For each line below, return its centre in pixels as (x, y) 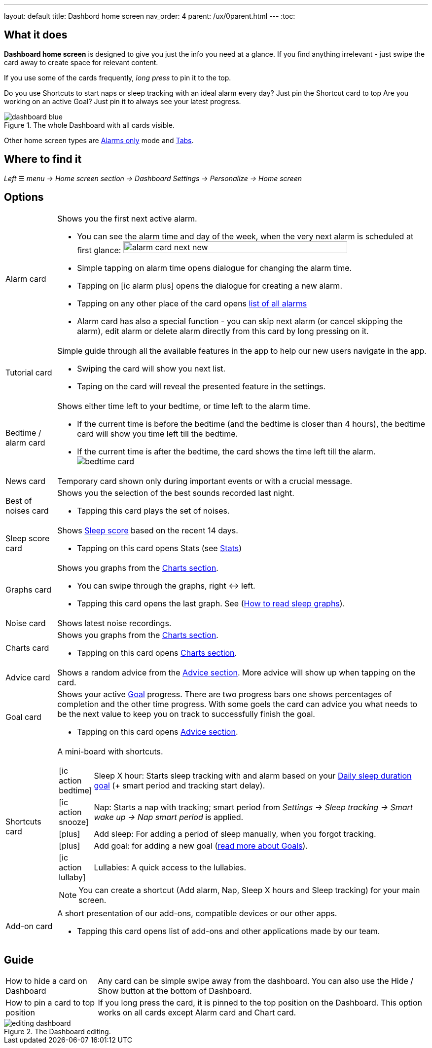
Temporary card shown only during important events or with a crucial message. (205, 481)
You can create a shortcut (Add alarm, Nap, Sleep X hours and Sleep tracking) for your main (249, 890)
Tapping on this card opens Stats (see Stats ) (160, 548)
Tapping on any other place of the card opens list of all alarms (192, 303)
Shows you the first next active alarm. (127, 218)
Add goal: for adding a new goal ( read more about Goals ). (201, 845)
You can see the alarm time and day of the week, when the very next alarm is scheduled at (245, 236)
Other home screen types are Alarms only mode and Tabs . (99, 140)
